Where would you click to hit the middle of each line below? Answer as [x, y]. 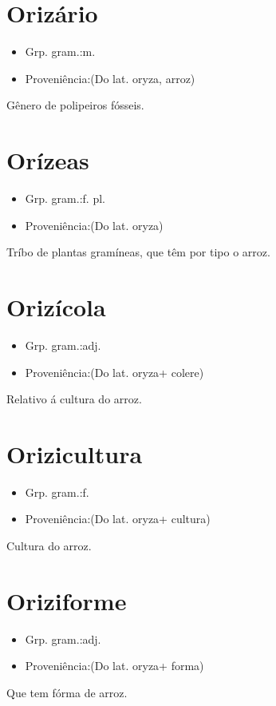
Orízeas [48, 160]
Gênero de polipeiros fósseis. [75, 105]
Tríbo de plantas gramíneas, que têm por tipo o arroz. [138, 252]
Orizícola [56, 307]
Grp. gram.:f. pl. [65, 198]
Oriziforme [67, 600]
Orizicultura [75, 453]
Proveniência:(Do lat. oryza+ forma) [114, 666]
